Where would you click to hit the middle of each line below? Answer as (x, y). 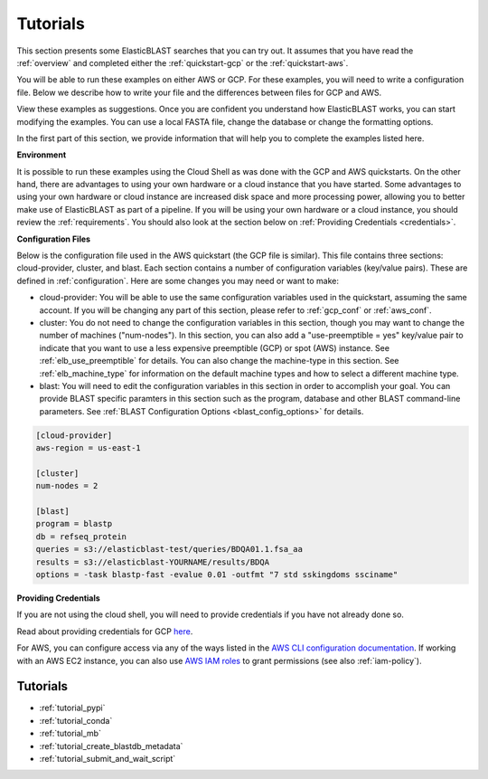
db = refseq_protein (81, 537)
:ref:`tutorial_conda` (76, 720)
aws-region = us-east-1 (89, 448)
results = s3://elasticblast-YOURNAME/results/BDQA (153, 562)
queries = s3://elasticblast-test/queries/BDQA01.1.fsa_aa (169, 549)
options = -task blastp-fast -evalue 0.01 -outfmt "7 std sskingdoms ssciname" (217, 574)
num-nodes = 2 (67, 486)
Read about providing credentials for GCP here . (105, 631)
